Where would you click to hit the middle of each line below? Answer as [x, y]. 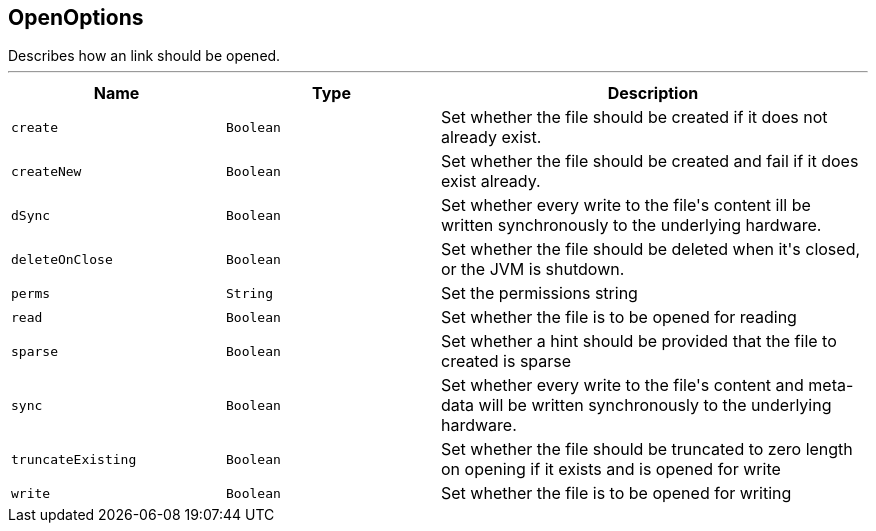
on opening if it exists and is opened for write [611, 469]
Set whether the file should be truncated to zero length [647, 449]
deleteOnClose [62, 259]
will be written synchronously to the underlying [655, 405]
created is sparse [506, 361]
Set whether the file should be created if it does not [634, 117]
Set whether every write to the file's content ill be [626, 205]
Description [653, 93]
